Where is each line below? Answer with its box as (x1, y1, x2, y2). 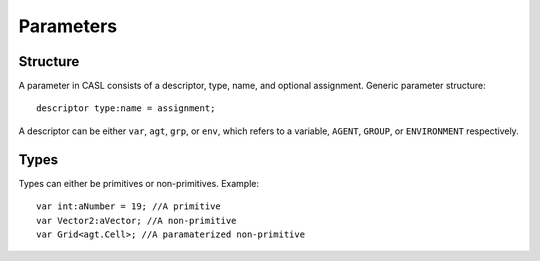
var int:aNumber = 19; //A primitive (36, 201, 222, 212)
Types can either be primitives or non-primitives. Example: (18, 177, 260, 189)
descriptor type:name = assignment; (36, 103, 216, 114)
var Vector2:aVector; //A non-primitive (36, 215, 237, 226)
